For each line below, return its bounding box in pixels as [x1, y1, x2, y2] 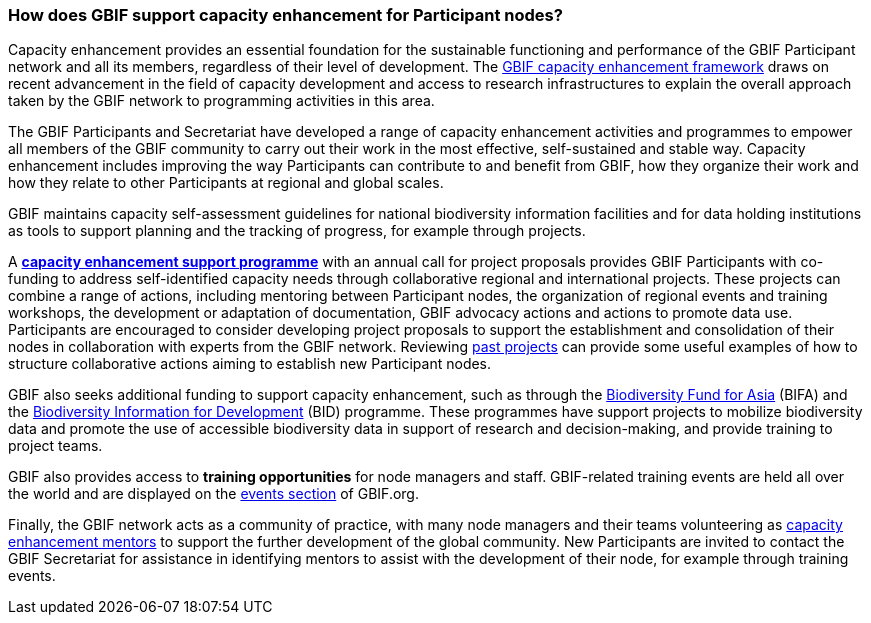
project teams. [8, 437, 103, 455]
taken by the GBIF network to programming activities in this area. [8, 92, 435, 110]
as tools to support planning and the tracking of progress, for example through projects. [8, 222, 586, 240]
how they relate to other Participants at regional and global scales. [8, 174, 444, 192]
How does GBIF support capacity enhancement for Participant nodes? [8, 5, 563, 25]
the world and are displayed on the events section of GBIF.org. [8, 485, 419, 503]
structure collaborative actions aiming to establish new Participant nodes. [8, 355, 492, 373]
